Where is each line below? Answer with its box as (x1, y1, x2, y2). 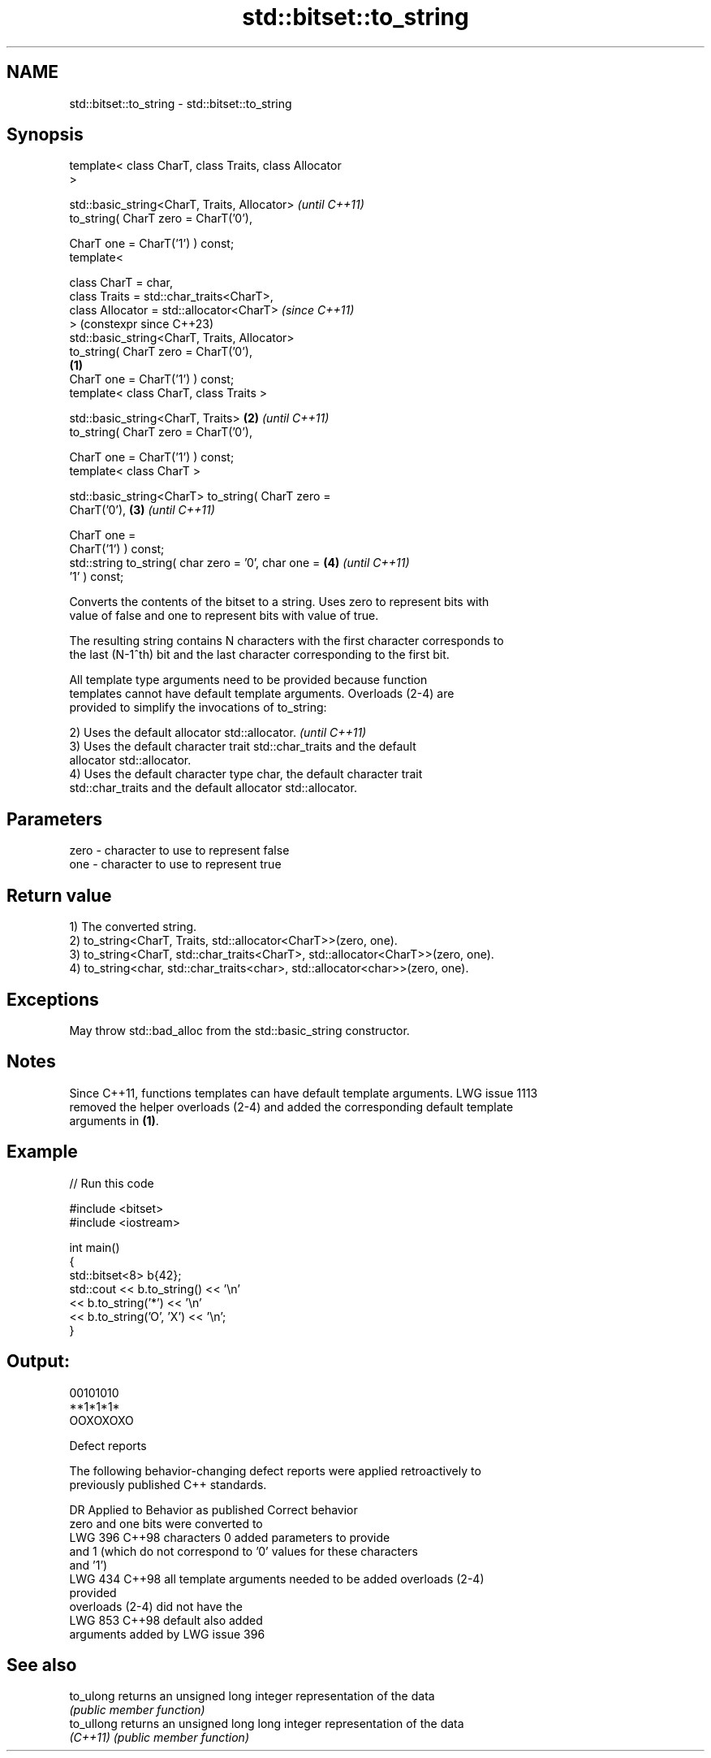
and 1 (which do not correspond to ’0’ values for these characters (69, 1544, 418, 1558)
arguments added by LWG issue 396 (69, 1626, 265, 1641)
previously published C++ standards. (69, 1477, 267, 1492)
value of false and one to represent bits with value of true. (69, 608, 379, 623)
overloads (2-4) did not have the (69, 1599, 243, 1613)
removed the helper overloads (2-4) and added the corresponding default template (69, 1099, 514, 1114)
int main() (69, 1240, 120, 1254)
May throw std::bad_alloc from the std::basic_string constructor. (69, 1023, 410, 1037)
